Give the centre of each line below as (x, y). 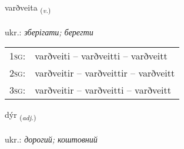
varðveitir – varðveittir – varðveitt (105, 73)
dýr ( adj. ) (21, 115)
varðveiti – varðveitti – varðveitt (101, 56)
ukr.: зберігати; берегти (49, 32)
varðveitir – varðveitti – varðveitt (103, 90)
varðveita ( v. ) (28, 8)
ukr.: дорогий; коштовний (51, 139)
